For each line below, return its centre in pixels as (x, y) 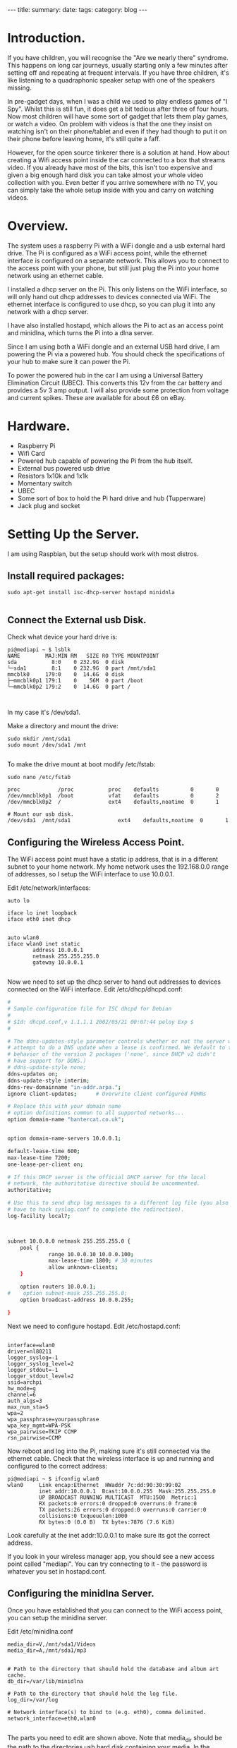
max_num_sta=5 (28, 1407)
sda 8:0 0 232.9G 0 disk (66, 662)
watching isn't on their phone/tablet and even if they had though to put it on (117, 131)
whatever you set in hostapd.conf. (57, 1571)
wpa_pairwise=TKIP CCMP (42, 1431)
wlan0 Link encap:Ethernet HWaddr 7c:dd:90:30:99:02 (94, 1485)
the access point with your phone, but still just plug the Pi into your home (113, 268)
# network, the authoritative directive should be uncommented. (104, 1183)
